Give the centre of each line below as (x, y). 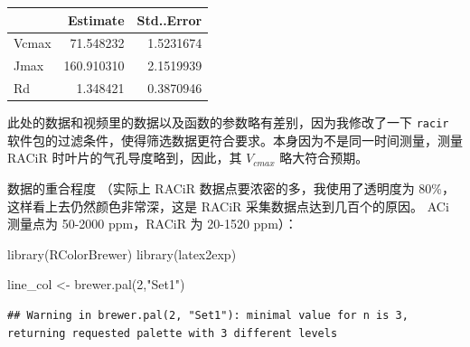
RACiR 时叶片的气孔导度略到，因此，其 (125, 158)
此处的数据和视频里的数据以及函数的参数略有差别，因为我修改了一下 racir (228, 122)
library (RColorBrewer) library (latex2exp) (122, 253)
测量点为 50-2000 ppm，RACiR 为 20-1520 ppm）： (152, 224)
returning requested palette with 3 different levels (173, 333)
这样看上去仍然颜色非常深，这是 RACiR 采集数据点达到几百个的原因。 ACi (228, 206)
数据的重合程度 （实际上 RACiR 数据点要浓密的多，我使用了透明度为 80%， (231, 188)
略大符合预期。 (324, 158)
